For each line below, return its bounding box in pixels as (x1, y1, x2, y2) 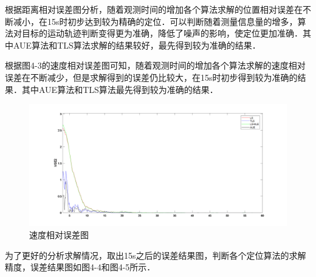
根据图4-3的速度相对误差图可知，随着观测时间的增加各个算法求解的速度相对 (5, 59, 306, 72)
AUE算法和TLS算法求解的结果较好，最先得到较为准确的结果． (13, 38, 261, 51)
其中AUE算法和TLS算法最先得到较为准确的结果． (21, 83, 218, 95)
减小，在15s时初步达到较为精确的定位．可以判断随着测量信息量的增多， (13, 15, 298, 27)
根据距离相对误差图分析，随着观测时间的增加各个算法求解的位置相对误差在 (5, 3, 303, 15)
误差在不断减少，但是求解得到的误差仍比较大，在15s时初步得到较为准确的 (5, 70, 298, 83)
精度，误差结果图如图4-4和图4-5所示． (5, 261, 156, 273)
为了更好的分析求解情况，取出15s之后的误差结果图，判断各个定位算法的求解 (5, 248, 306, 261)
